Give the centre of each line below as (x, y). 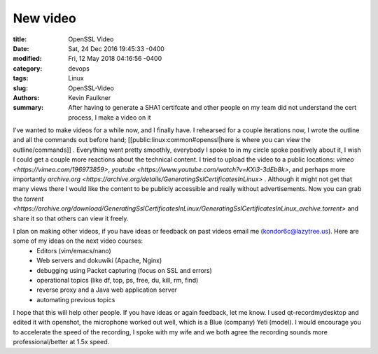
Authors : (26, 97)
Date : (21, 48)
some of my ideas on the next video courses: (78, 241)
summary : (28, 108)
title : (20, 39)
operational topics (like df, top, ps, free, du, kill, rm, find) (118, 280)
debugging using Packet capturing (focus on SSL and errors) (125, 270)
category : (28, 68)
